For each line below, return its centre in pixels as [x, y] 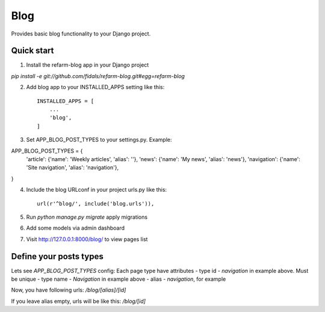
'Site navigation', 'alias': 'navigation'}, [73, 168]
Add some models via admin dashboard [76, 228]
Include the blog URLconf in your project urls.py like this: [97, 190]
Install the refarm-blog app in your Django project [88, 65]
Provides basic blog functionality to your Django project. [81, 34]
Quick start [32, 51]
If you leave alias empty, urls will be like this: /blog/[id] [78, 301]
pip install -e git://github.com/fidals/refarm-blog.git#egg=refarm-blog [98, 76]
